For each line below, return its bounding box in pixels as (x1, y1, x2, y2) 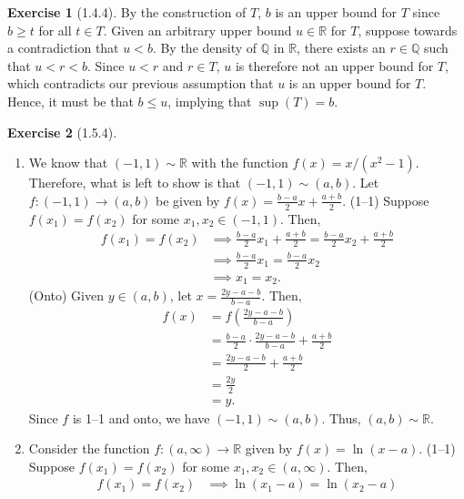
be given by (156, 190, 220, 209)
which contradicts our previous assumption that (7, 74, 274, 93)
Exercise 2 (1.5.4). (7, 122, 117, 141)
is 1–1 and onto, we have (72, 408, 210, 427)
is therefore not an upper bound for (235, 56, 434, 75)
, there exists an (297, 38, 386, 57)
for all (38, 20, 72, 39)
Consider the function (28, 439, 150, 458)
